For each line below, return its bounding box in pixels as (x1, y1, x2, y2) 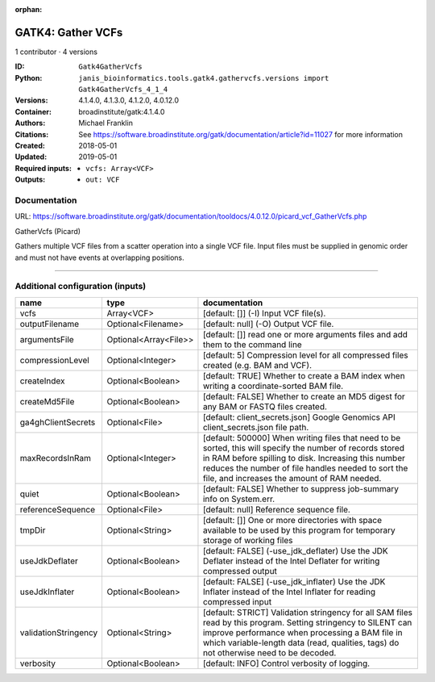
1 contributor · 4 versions (14, 47, 98, 56)
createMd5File (19, 395, 75, 407)
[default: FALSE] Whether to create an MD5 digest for (202, 391, 406, 402)
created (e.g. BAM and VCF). (202, 359, 312, 370)
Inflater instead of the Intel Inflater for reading (202, 586, 376, 597)
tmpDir (19, 525, 46, 536)
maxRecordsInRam (19, 452, 92, 463)
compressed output (202, 565, 278, 576)
